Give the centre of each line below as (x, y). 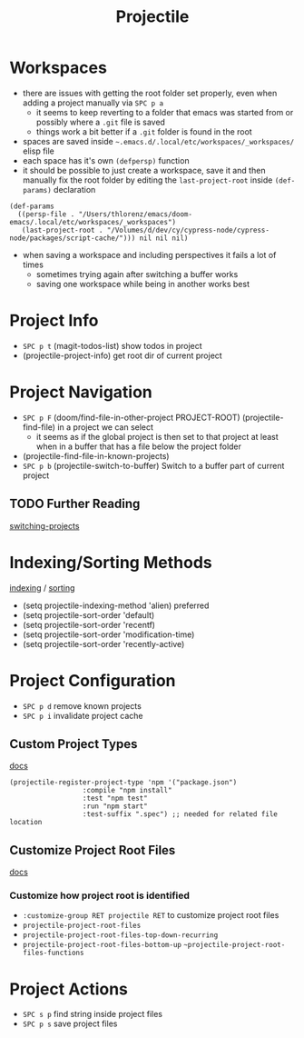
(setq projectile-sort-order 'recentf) (89, 624)
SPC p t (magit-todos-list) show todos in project (112, 345)
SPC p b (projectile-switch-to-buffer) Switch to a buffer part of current (153, 465)
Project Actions (69, 989)
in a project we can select (106, 427)
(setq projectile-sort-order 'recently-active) (103, 644)
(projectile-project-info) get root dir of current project (122, 355)
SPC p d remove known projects (82, 705)
